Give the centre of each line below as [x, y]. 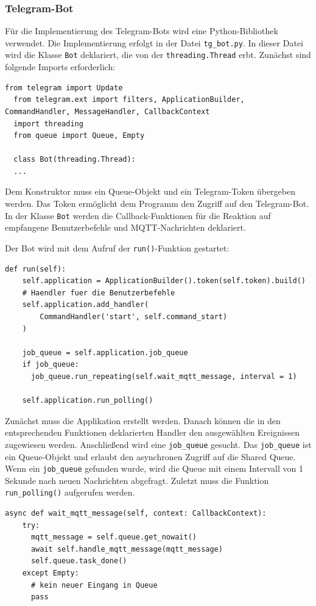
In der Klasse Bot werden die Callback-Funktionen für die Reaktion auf [138, 215]
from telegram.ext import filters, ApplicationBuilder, [129, 100]
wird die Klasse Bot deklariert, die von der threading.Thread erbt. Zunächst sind [158, 55]
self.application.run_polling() [88, 401]
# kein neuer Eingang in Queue [94, 585]
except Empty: [51, 573]
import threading [48, 124]
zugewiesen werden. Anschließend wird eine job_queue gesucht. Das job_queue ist [158, 444]
